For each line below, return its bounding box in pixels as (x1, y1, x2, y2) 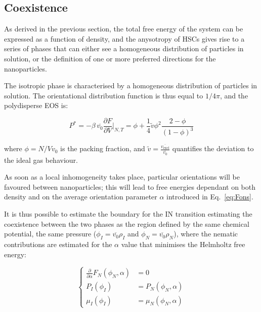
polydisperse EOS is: (4, 100, 68, 111)
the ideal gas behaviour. (4, 154, 78, 165)
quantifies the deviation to (172, 143, 254, 154)
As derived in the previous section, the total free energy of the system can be (4, 23, 243, 34)
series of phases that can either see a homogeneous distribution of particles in (4, 43, 244, 54)
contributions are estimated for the (4, 239, 112, 249)
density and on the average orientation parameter (4, 191, 157, 202)
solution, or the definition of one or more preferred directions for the (4, 53, 216, 63)
